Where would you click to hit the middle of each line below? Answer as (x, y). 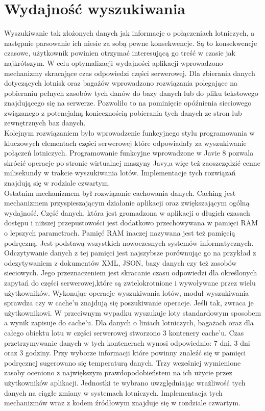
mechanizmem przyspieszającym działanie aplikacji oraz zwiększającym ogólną (127, 203)
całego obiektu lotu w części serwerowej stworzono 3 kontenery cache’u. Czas (124, 332)
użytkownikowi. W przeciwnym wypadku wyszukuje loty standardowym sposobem (133, 312)
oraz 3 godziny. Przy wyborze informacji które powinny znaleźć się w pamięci (125, 353)
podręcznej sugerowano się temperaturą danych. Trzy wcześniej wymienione (123, 362)
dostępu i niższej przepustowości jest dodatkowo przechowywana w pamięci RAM (131, 223)
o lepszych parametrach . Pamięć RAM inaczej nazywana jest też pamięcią (120, 233)
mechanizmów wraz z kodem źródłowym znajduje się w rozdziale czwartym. (122, 403)
